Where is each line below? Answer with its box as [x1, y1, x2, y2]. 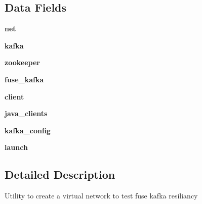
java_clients [5, 108, 48, 119]
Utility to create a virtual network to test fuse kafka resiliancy [5, 190, 198, 201]
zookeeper [5, 57, 40, 68]
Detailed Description [5, 167, 115, 182]
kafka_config [5, 125, 51, 135]
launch [5, 142, 28, 152]
